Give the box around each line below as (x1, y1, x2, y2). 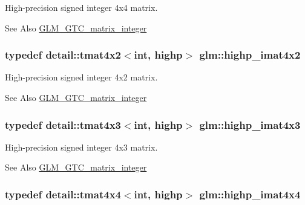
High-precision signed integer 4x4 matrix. (5, 1, 158, 13)
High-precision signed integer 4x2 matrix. (5, 71, 158, 83)
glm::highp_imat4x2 (199, 47, 301, 62)
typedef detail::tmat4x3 (5, 117, 121, 132)
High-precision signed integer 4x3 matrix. (5, 140, 158, 153)
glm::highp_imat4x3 (199, 117, 301, 132)
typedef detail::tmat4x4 (5, 186, 121, 201)
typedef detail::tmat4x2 (5, 47, 121, 62)
